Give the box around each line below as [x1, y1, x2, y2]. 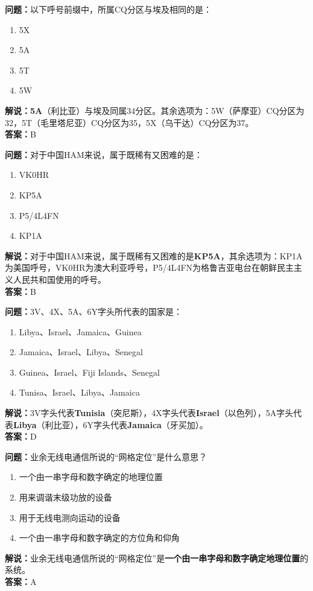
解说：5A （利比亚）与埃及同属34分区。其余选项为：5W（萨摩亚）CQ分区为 [5, 104, 305, 116]
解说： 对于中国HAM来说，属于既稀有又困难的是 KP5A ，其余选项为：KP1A [5, 249, 303, 262]
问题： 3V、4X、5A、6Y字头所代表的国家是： [5, 305, 182, 318]
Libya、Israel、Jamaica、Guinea [19, 325, 142, 338]
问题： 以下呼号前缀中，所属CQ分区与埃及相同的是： [5, 3, 212, 15]
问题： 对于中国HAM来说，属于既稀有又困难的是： [5, 148, 203, 160]
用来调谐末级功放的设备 [19, 491, 112, 504]
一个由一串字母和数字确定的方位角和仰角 [19, 531, 180, 544]
